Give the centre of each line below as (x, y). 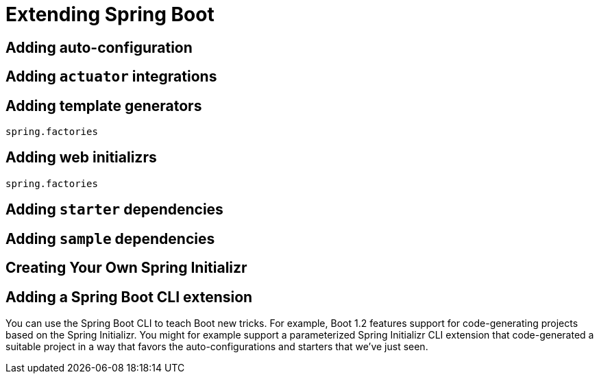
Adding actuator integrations (111, 77)
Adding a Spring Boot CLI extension (129, 297)
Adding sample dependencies (110, 239)
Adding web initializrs (81, 158)
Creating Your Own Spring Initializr (126, 268)
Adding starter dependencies (114, 210)
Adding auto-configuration (99, 47)
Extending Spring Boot (110, 14)
